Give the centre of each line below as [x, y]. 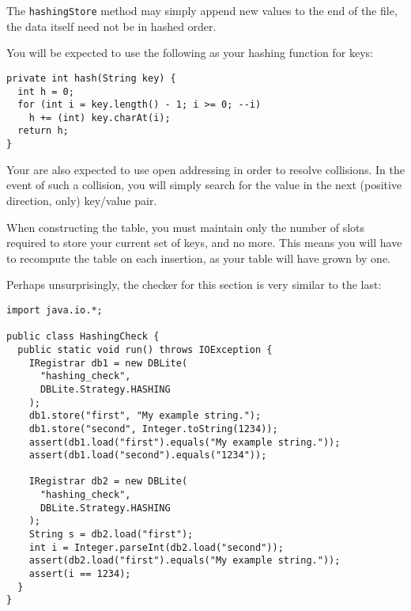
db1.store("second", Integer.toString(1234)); [153, 429]
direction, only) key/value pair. [82, 200]
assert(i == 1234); [80, 574]
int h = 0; [46, 91]
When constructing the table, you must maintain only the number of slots [186, 227]
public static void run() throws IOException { [145, 349]
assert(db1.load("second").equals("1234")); [148, 455]
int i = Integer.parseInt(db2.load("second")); [156, 547]
